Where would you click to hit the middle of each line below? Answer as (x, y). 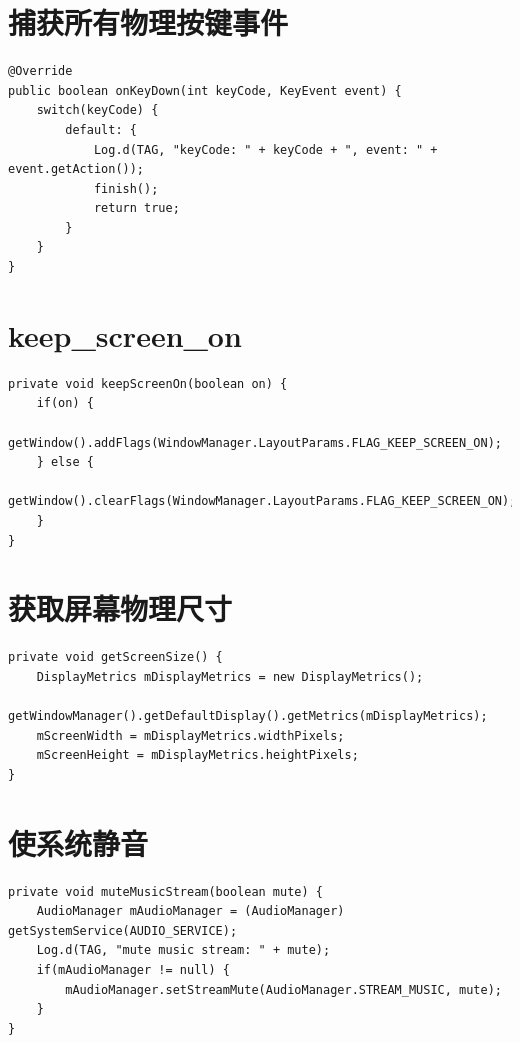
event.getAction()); (76, 169)
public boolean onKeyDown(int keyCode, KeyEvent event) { (205, 90)
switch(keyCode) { (97, 110)
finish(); (126, 188)
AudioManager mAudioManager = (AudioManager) (190, 911)
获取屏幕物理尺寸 (120, 608)
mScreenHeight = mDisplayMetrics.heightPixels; (197, 755)
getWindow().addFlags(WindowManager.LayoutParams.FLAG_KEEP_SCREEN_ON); (255, 442)
